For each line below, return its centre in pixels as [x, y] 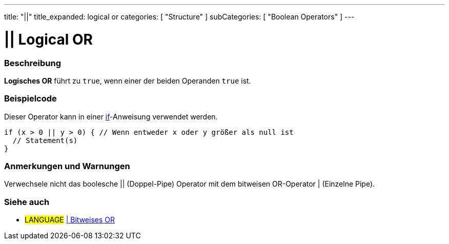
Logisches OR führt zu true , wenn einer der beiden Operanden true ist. [128, 80]
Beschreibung [33, 63]
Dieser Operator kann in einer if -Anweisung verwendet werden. [111, 116]
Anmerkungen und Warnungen [67, 166]
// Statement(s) [45, 140]
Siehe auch [27, 202]
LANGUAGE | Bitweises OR [70, 220]
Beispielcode [30, 99]
